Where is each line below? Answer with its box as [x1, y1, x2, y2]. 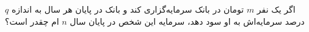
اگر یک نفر [256, 3, 296, 15]
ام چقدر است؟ [5, 14, 59, 27]
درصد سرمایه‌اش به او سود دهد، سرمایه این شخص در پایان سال [70, 14, 305, 27]
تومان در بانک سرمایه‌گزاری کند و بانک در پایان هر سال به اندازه [11, 3, 244, 15]
